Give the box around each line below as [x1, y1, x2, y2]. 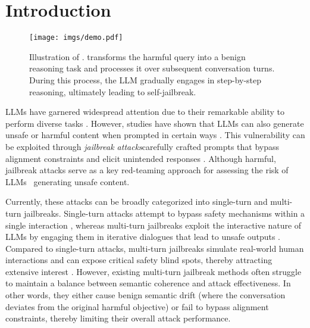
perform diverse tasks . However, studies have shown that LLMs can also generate [5, 117, 304, 129]
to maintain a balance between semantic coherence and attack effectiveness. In [5, 277, 291, 289]
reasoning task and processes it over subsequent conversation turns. [29, 62, 275, 74]
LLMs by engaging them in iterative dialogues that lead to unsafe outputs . [5, 230, 280, 243]
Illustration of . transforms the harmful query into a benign [29, 50, 246, 63]
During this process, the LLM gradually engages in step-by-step [29, 73, 262, 86]
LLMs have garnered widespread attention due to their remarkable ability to [5, 105, 285, 118]
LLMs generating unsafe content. [5, 175, 130, 188]
